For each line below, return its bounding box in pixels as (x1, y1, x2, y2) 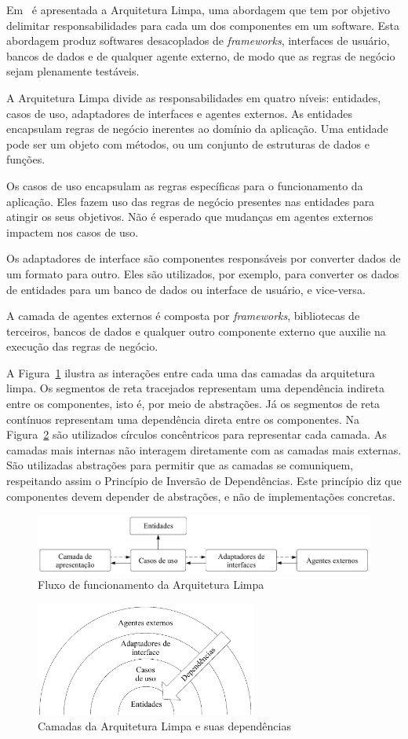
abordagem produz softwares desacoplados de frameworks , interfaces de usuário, (6, 32, 390, 49)
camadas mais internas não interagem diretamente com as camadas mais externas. (6, 441, 402, 458)
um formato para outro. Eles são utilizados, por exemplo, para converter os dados (6, 265, 399, 281)
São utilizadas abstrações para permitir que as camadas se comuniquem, (6, 457, 353, 473)
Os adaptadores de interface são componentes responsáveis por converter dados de (6, 250, 401, 267)
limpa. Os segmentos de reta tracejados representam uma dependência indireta (6, 380, 384, 396)
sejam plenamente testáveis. (6, 63, 140, 79)
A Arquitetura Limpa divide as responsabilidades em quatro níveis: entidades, (6, 89, 381, 105)
